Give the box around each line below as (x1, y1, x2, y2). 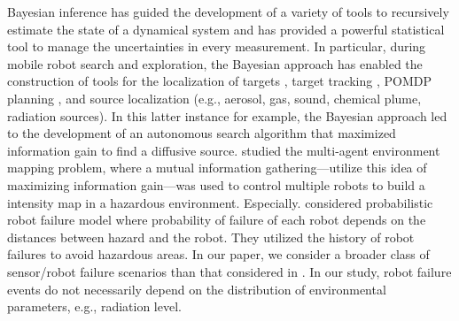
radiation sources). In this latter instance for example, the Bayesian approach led (7, 106, 447, 125)
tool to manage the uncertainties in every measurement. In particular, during (7, 37, 426, 56)
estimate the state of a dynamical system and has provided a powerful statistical (7, 19, 445, 38)
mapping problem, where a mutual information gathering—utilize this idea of (7, 158, 427, 177)
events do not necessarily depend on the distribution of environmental (7, 279, 386, 298)
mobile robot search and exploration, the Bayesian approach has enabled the (7, 54, 423, 73)
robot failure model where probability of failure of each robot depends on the (7, 210, 426, 229)
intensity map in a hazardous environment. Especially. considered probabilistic (7, 193, 433, 211)
